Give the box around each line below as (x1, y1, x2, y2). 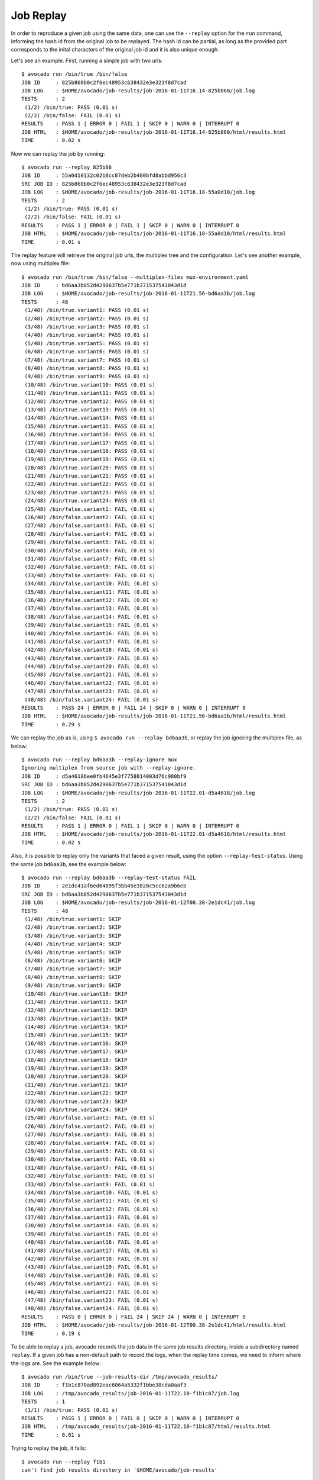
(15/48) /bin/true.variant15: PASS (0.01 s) (24, 423, 156, 429)
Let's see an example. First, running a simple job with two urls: (11, 57, 163, 64)
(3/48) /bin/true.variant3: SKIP (24, 932, 121, 939)
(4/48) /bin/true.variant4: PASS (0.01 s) (24, 332, 149, 339)
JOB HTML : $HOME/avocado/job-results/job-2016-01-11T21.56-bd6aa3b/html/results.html (21, 713, 287, 719)
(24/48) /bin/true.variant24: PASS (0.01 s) (24, 497, 156, 504)
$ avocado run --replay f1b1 (21, 1458, 106, 1465)
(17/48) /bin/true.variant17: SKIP (24, 1048, 128, 1055)
